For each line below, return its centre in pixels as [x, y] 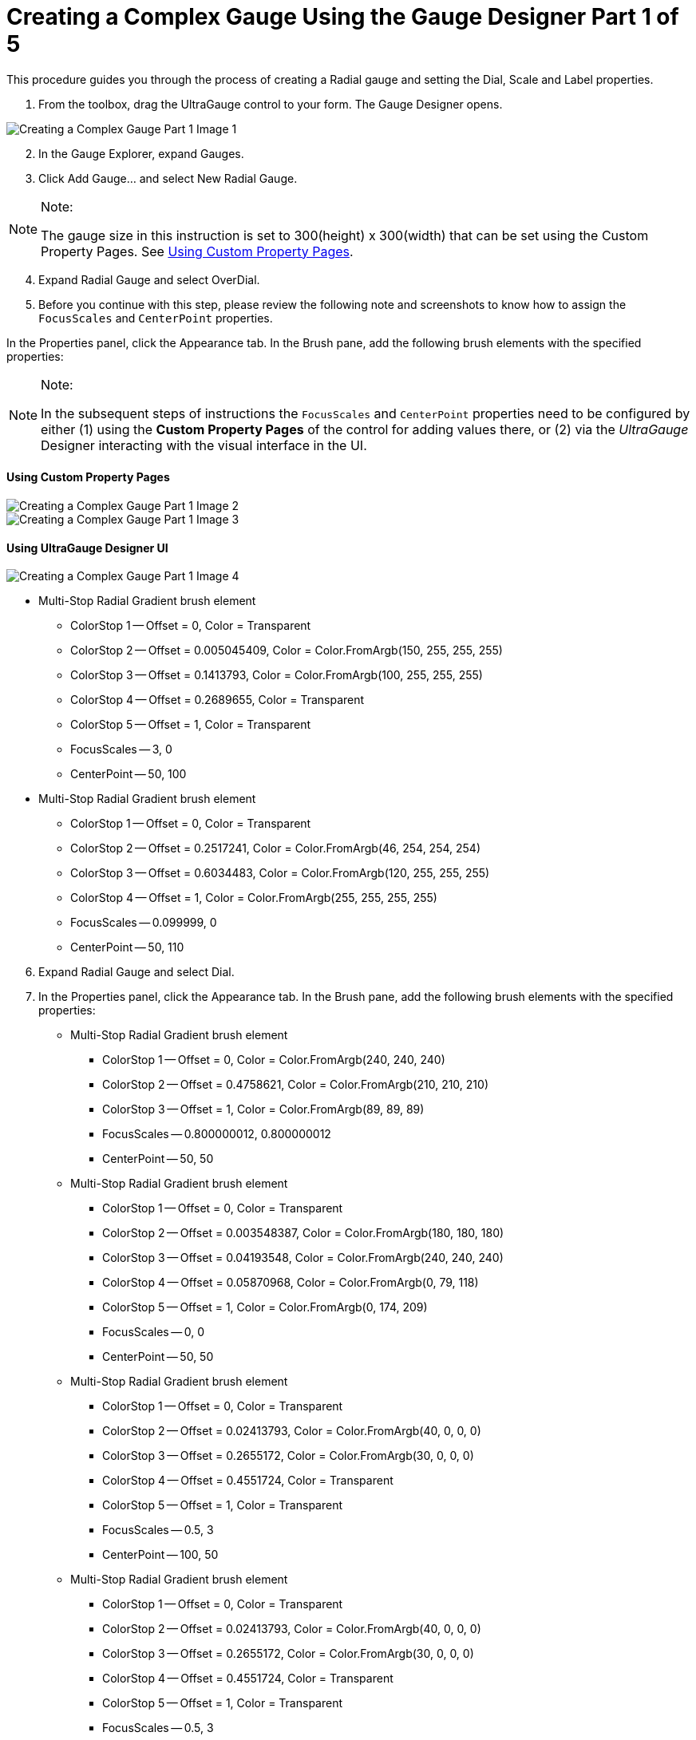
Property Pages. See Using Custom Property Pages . [197, 251]
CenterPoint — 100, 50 [160, 1555]
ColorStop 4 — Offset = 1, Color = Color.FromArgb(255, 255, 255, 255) [254, 898]
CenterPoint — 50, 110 [127, 947]
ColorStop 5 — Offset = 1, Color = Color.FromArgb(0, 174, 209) [265, 1307]
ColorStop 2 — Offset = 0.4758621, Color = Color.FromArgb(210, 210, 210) [295, 1085]
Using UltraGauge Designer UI [87, 548]
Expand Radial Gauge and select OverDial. [149, 279]
